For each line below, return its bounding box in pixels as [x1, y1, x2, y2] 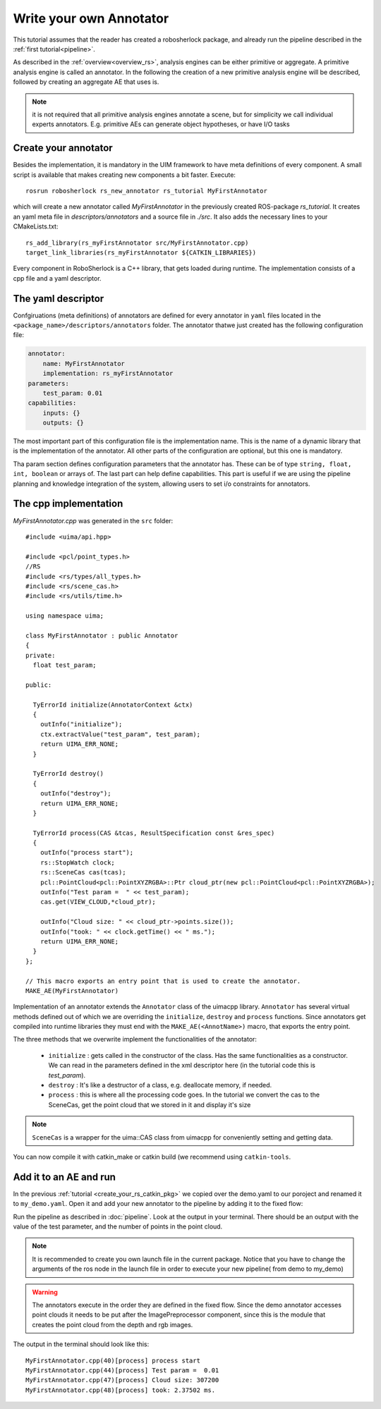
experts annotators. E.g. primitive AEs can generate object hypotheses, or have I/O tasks [32, 120, 290, 128]
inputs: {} [42, 409, 80, 417]
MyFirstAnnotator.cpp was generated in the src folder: [13, 516, 174, 525]
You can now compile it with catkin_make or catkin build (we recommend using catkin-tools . [13, 1153, 291, 1161]
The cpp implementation [13, 498, 123, 510]
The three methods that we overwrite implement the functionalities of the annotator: [13, 1035, 258, 1044]
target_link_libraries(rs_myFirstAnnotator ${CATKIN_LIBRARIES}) [25, 248, 257, 257]
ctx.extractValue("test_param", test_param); [40, 730, 201, 738]
